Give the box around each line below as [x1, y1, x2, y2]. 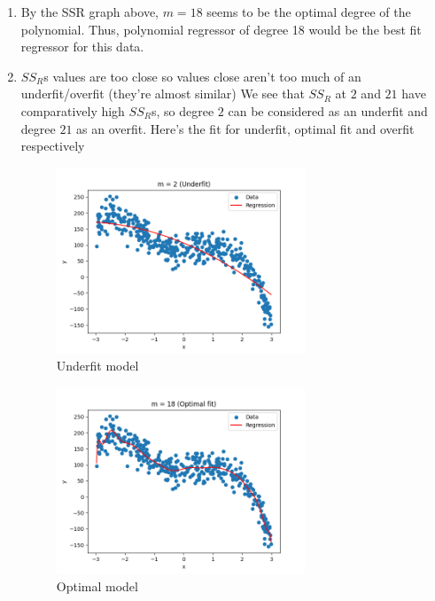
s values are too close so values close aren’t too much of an [43, 66, 361, 85]
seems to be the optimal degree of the [206, 3, 411, 20]
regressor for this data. [20, 37, 144, 56]
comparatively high [20, 101, 125, 120]
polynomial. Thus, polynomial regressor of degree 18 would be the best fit [20, 20, 422, 38]
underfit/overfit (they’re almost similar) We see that [20, 84, 305, 103]
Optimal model [56, 576, 138, 595]
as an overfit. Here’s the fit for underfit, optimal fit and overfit [76, 119, 415, 137]
